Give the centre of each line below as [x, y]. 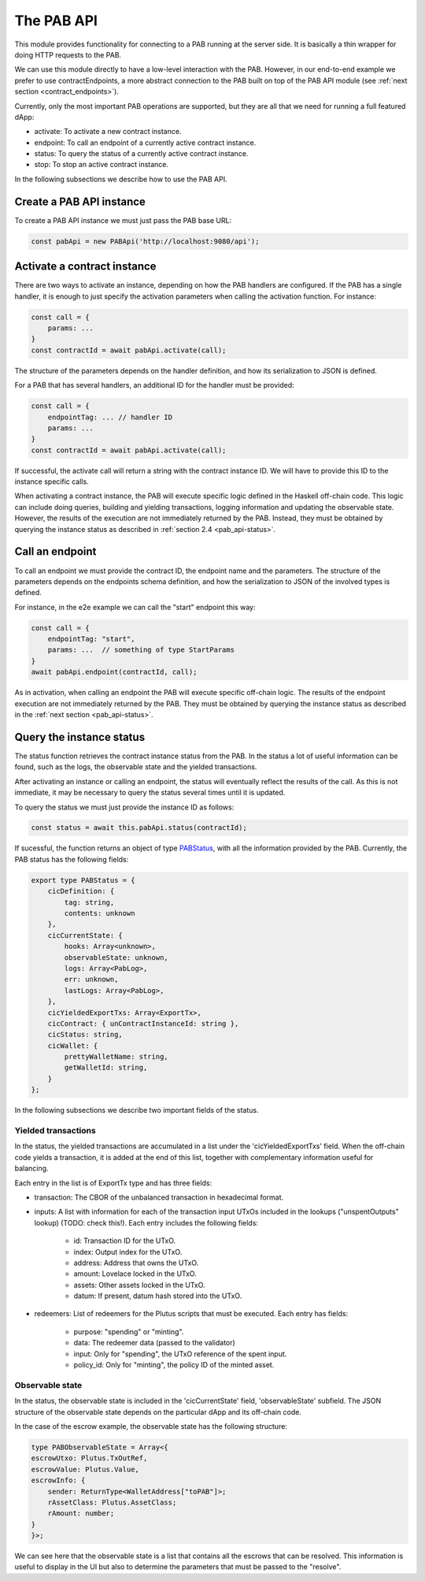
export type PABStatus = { [83, 880]
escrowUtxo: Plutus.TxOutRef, [89, 1458]
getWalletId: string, [106, 1068]
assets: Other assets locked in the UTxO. [139, 1285]
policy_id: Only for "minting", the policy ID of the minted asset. [174, 1365]
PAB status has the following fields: [72, 859]
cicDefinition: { [81, 891]
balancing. [31, 1168]
